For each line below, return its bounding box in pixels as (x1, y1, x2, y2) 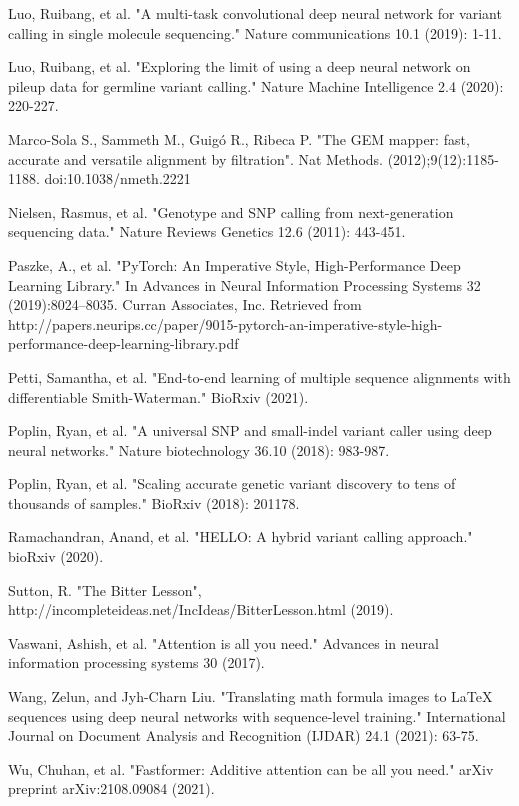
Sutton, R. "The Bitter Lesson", (8, 579, 202, 600)
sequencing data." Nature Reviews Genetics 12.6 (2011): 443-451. (8, 221, 406, 242)
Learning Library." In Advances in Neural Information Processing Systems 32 (8, 274, 481, 295)
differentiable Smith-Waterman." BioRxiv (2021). (8, 386, 309, 407)
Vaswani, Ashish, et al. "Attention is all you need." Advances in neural (8, 632, 439, 653)
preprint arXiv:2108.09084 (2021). (8, 778, 215, 799)
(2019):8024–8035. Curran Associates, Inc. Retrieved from (8, 294, 362, 315)
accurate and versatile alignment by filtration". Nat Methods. (8, 148, 383, 169)
